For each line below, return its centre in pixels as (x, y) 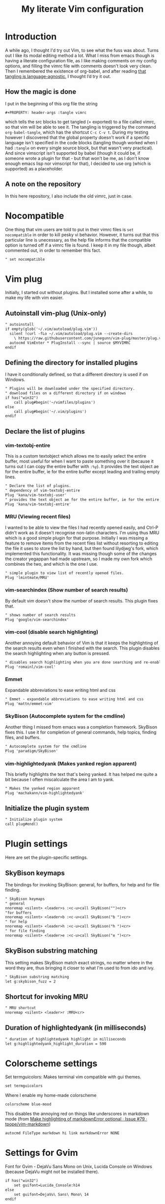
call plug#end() (22, 824)
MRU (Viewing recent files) (38, 517)
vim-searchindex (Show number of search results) (67, 590)
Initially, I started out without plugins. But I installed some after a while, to (79, 293)
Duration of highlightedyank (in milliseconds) (76, 1028)
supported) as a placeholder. (34, 168)
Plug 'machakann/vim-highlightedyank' (45, 793)
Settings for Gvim (41, 1153)
